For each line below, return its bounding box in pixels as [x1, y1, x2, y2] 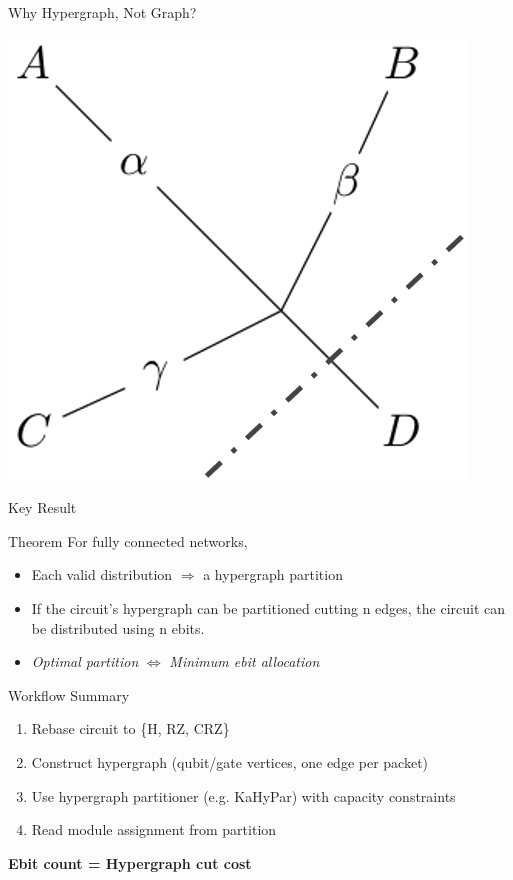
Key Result [8, 497, 77, 518]
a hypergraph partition [203, 564, 343, 585]
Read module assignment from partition [31, 819, 277, 840]
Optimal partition [31, 651, 139, 672]
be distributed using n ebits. [31, 617, 205, 638]
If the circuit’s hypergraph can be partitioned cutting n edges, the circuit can [31, 597, 506, 618]
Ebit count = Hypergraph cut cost [8, 852, 252, 873]
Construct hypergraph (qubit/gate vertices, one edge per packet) [31, 751, 429, 772]
